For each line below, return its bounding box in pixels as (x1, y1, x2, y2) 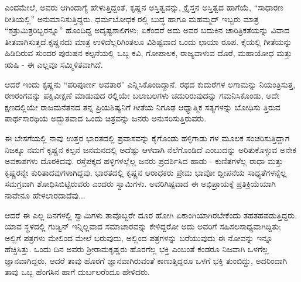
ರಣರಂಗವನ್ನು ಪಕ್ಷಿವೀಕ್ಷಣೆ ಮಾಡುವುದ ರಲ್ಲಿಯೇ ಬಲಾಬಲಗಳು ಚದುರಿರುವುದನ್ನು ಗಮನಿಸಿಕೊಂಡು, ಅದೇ (5, 89, 280, 102)
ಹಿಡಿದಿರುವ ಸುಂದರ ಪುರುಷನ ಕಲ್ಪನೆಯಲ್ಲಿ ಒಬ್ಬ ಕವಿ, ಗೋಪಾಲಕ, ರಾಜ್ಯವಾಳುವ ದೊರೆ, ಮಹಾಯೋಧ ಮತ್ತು (5, 47, 292, 59)
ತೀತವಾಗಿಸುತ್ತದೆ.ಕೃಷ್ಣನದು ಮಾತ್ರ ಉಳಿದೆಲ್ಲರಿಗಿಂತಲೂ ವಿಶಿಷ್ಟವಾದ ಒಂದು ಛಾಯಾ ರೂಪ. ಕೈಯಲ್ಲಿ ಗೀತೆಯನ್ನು (5, 35, 292, 47)
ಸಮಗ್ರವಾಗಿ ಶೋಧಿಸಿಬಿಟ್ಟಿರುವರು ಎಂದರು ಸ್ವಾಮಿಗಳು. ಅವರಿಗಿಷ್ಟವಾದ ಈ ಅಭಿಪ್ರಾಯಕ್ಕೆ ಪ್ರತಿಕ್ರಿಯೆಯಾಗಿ (5, 177, 276, 190)
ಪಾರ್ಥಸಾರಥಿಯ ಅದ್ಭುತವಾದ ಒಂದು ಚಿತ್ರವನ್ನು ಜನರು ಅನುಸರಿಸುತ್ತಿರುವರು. (5, 112, 207, 124)
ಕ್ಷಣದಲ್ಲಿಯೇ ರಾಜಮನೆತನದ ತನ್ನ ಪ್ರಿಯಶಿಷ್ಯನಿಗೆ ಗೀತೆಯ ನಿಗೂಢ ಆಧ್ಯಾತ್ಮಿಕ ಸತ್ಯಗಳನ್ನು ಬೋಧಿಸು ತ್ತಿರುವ (5, 100, 281, 113)
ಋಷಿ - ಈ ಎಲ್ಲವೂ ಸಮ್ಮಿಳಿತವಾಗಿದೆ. (5, 58, 103, 70)
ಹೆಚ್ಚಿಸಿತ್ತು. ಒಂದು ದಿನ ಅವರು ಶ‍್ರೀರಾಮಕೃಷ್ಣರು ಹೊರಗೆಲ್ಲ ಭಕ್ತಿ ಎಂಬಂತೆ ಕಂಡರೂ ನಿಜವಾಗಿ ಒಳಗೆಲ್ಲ (5, 243, 269, 255)
